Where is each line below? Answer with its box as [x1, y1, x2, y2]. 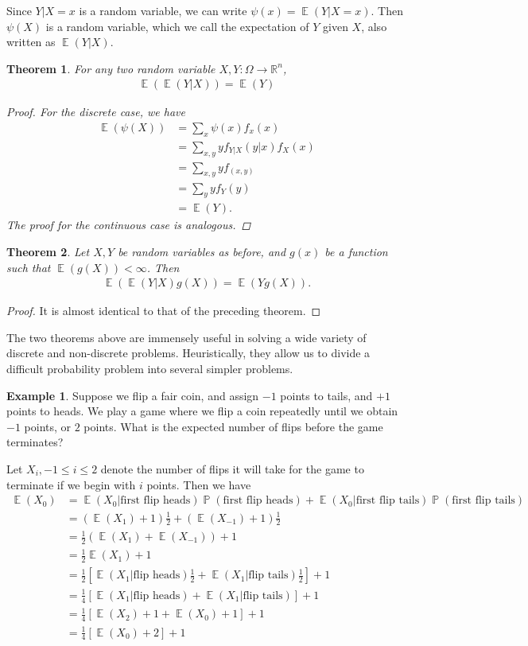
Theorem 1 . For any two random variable [6, 60, 215, 76]
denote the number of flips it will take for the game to [100, 460, 364, 477]
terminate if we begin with [6, 476, 136, 492]
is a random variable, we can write [79, 2, 247, 18]
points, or [24, 418, 72, 434]
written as [6, 33, 56, 50]
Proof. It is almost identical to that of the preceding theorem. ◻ [6, 302, 321, 319]
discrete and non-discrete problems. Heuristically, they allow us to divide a [6, 344, 371, 361]
